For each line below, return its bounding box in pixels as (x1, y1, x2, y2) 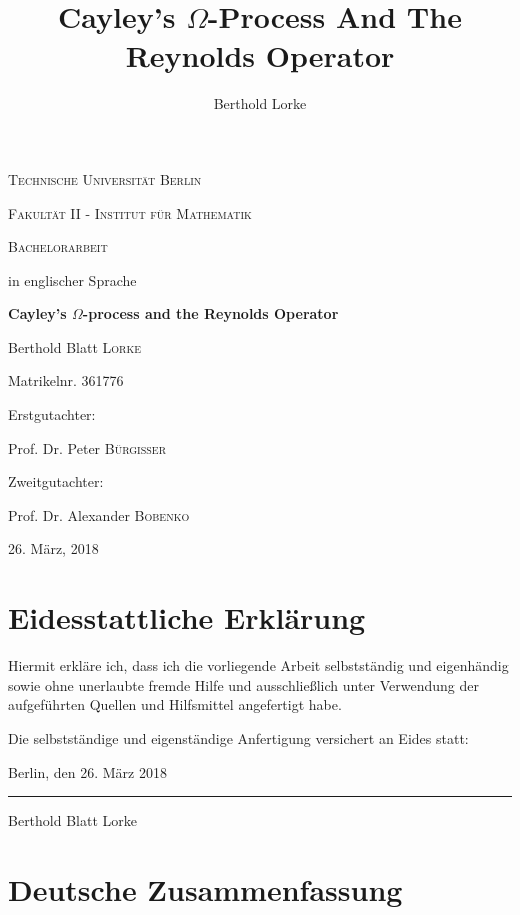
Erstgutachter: (8, 404, 96, 425)
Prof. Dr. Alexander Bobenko (8, 504, 190, 525)
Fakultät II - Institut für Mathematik (8, 202, 252, 223)
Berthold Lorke (213, 93, 307, 114)
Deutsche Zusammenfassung (8, 868, 403, 909)
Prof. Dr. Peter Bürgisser (8, 437, 167, 458)
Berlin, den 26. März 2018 (8, 761, 167, 782)
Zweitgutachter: (8, 471, 104, 492)
